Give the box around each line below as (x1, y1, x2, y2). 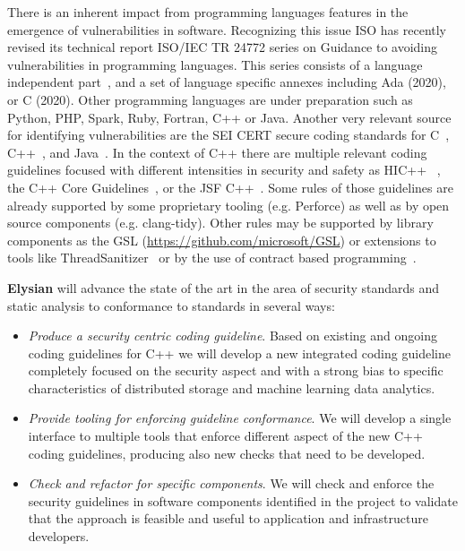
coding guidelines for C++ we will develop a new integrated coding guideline (28, 343, 451, 362)
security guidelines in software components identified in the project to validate (28, 491, 458, 510)
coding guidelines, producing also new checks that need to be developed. (28, 443, 426, 462)
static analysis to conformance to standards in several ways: (7, 296, 335, 314)
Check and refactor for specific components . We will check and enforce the (28, 474, 435, 493)
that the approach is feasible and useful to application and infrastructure (28, 509, 428, 528)
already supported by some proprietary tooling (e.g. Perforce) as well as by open (7, 195, 450, 214)
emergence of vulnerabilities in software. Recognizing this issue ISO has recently (7, 20, 446, 39)
